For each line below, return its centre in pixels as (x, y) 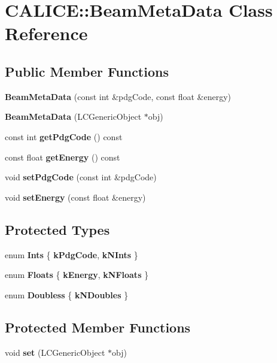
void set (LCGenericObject (55, 352)
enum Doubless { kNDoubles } (67, 294)
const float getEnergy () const (63, 157)
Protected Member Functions (98, 327)
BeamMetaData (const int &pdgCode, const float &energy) (118, 96)
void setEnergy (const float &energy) (75, 197)
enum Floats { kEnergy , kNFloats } (77, 275)
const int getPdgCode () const (64, 136)
